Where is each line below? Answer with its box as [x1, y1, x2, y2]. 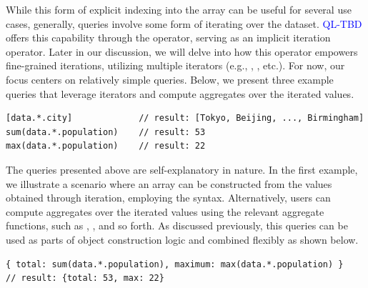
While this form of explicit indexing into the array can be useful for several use [6, 2, 352, 16]
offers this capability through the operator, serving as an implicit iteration [6, 30, 331, 45]
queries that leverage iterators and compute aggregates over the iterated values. [6, 86, 354, 101]
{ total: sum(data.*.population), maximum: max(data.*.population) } [6, 259, 344, 269]
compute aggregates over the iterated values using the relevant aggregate [6, 204, 324, 219]
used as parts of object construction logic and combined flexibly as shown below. [6, 232, 359, 247]
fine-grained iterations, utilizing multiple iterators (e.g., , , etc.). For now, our [6, 58, 345, 73]
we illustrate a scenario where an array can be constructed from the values [6, 176, 332, 191]
